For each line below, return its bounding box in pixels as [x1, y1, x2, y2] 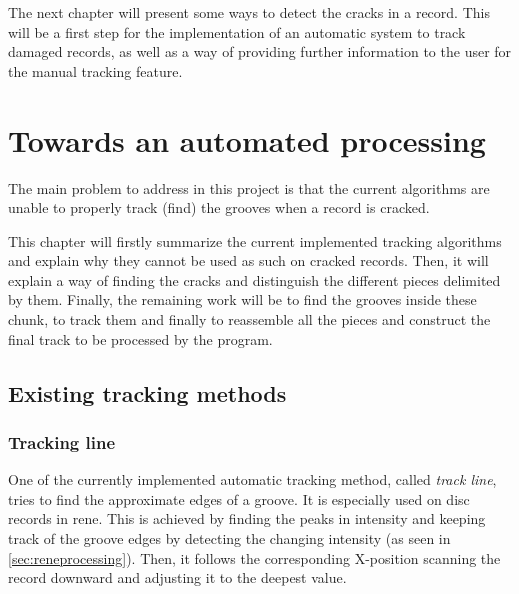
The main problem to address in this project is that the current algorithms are [8, 177, 490, 198]
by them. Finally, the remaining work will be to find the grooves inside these [8, 289, 477, 310]
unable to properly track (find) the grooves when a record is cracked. [8, 197, 430, 218]
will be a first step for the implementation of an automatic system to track [8, 21, 466, 42]
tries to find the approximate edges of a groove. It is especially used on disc [8, 488, 470, 509]
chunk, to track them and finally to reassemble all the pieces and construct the [8, 309, 491, 330]
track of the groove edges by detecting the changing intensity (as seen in [8, 528, 451, 549]
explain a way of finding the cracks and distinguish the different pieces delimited [8, 269, 501, 290]
